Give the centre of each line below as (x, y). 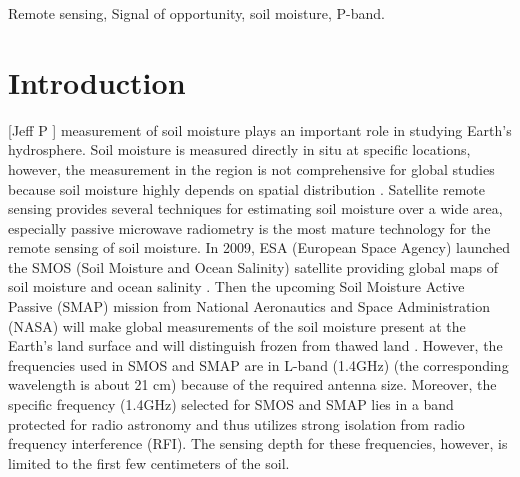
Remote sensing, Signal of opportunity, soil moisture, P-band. (196, 13)
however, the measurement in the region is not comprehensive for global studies (251, 168)
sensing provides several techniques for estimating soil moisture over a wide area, (255, 208)
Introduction (97, 81)
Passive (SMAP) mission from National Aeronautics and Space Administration (249, 306)
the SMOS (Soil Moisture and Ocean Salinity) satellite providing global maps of (253, 266)
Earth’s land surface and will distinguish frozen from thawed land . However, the (255, 345)
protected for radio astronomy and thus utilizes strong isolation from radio (236, 423)
